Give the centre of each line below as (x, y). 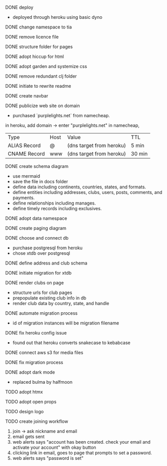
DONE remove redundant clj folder (41, 76)
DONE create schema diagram (37, 166)
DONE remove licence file (32, 37)
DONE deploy (19, 7)
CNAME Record (26, 154)
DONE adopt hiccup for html (35, 56)
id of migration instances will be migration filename (66, 323)
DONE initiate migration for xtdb (38, 273)
